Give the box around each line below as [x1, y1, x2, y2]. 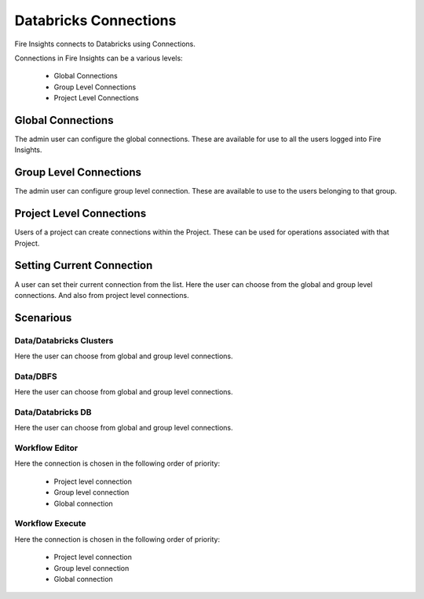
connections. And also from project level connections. [14, 290, 189, 299]
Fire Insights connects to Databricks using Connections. [14, 39, 196, 49]
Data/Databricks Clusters [14, 335, 114, 346]
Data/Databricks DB [14, 406, 92, 417]
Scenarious [14, 310, 72, 325]
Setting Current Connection [14, 259, 153, 272]
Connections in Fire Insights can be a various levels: [14, 53, 184, 63]
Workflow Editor [14, 443, 79, 454]
